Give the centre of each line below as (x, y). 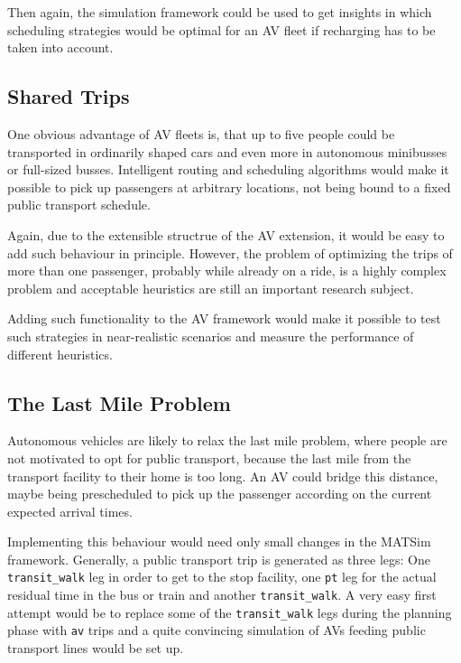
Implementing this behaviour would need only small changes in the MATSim (219, 542)
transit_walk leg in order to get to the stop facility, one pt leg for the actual (222, 577)
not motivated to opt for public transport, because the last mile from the (209, 458)
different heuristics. (60, 354)
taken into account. (60, 47)
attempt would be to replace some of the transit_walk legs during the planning (230, 612)
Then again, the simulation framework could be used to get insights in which (220, 12)
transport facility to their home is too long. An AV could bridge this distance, (223, 476)
